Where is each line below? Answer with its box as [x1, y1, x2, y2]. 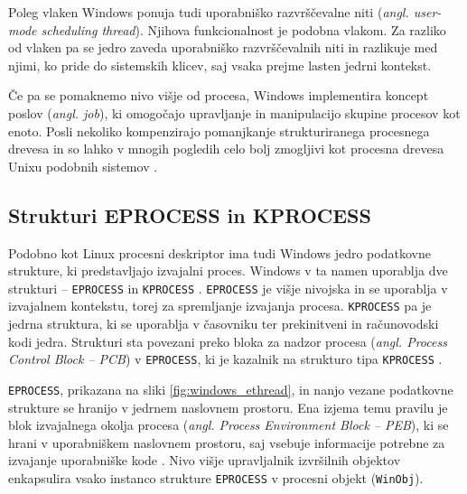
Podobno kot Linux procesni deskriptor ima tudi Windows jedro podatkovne [8, 243, 431, 262]
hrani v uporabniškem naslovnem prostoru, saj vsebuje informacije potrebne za [8, 433, 445, 452]
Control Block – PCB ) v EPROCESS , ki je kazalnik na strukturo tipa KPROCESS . [8, 350, 443, 368]
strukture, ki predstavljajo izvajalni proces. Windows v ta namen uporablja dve [8, 261, 448, 280]
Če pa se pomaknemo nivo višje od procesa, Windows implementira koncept [8, 86, 429, 105]
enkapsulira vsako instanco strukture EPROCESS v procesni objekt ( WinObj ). [8, 468, 424, 487]
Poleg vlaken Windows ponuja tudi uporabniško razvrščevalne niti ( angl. [8, 3, 409, 21]
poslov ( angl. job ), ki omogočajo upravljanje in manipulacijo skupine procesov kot [8, 103, 461, 122]
